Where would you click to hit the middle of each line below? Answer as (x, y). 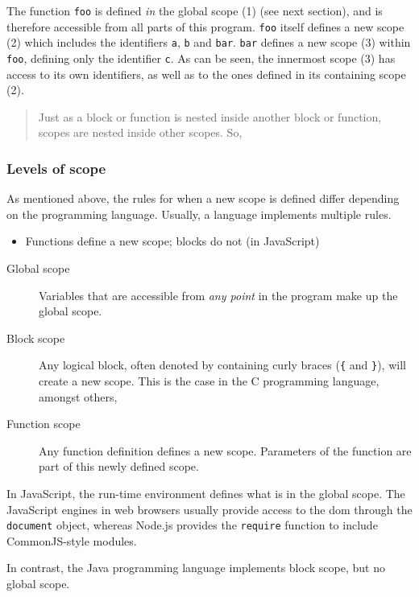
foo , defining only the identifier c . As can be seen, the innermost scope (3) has (201, 58)
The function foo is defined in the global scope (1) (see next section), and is (195, 10)
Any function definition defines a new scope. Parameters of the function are (225, 450)
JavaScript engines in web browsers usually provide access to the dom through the (209, 509)
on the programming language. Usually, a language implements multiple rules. (199, 214)
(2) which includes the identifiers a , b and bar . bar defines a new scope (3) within (209, 42)
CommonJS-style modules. (72, 540)
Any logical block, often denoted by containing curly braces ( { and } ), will (222, 365)
